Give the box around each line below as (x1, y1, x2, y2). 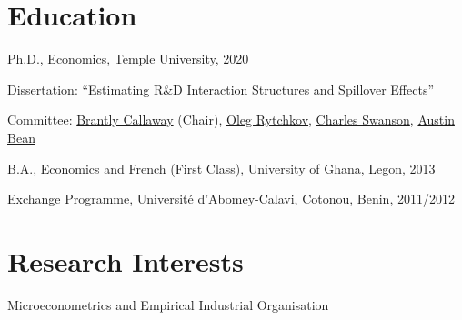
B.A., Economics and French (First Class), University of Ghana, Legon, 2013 (7, 158, 436, 177)
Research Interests (7, 242, 244, 279)
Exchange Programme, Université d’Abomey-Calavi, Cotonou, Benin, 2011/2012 (7, 189, 455, 208)
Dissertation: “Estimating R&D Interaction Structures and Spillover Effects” (7, 79, 435, 98)
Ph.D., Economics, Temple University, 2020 (7, 49, 249, 68)
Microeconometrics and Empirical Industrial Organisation (7, 295, 329, 314)
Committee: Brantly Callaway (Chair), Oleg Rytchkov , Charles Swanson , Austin (7, 110, 455, 129)
